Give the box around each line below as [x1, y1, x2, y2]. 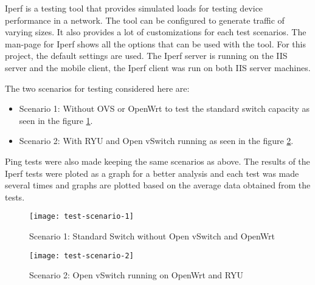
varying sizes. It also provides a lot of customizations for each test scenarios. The [5, 26, 306, 38]
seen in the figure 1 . [19, 114, 93, 126]
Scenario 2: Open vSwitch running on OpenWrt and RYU [29, 269, 243, 281]
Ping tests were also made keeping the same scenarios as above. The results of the [5, 154, 310, 167]
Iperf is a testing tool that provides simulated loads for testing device [5, 2, 263, 14]
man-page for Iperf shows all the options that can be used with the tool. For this [5, 37, 306, 50]
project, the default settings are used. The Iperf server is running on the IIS [5, 49, 288, 62]
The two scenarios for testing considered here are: [5, 81, 190, 94]
